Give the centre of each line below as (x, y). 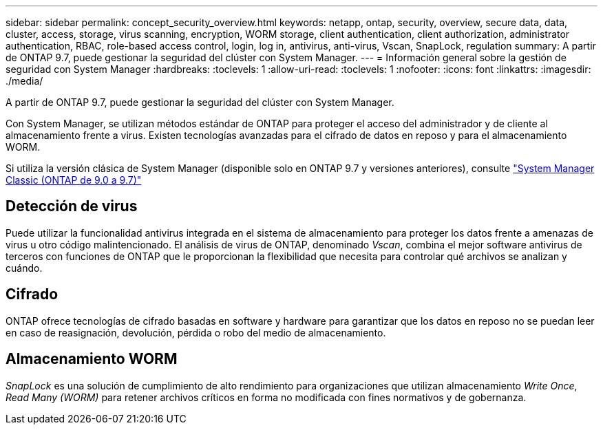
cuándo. (24, 268)
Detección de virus (72, 206)
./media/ (24, 81)
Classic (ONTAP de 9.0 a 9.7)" (74, 180)
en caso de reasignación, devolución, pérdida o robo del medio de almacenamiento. (196, 332)
